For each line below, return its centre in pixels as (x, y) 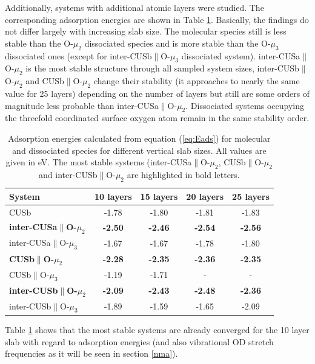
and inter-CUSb (68, 174)
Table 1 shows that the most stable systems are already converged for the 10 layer (157, 329)
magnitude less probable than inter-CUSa (82, 105)
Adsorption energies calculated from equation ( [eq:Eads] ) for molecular (139, 138)
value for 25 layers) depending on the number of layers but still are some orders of (157, 93)
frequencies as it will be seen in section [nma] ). (91, 353)
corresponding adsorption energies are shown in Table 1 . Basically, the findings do (157, 19)
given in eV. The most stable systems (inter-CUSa (99, 162)
